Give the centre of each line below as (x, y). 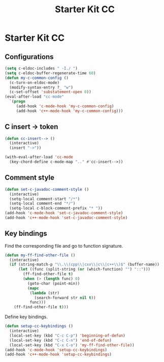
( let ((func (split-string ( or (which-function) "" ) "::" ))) (84, 269)
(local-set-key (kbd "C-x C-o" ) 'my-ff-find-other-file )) (72, 345)
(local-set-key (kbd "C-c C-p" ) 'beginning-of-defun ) (67, 336)
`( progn (18, 102)
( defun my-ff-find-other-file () (40, 255)
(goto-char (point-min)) (54, 283)
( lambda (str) (44, 293)
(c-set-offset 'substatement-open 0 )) (51, 92)
